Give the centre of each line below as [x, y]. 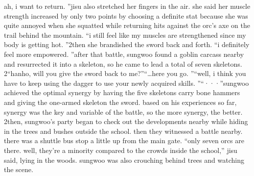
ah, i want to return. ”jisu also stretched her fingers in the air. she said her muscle [127, 6]
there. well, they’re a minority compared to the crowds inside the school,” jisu [121, 150]
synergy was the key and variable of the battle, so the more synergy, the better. [123, 112]
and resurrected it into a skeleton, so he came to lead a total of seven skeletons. [123, 63]
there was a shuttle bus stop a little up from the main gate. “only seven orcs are [124, 140]
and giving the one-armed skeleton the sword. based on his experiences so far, [120, 102]
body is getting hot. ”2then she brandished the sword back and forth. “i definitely [127, 44]
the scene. [19, 169]
